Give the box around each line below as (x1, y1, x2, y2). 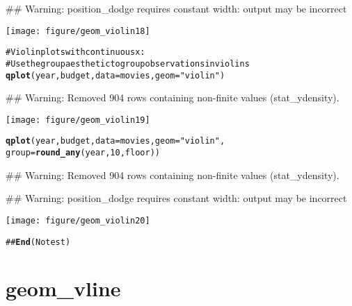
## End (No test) (6, 237, 71, 247)
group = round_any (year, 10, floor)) (6, 148, 160, 158)
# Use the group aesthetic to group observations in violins (6, 58, 250, 69)
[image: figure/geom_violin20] (6, 215, 150, 226)
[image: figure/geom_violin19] (6, 114, 150, 125)
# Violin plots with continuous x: (6, 47, 145, 58)
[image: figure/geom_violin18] (6, 26, 150, 36)
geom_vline (6, 274, 121, 303)
